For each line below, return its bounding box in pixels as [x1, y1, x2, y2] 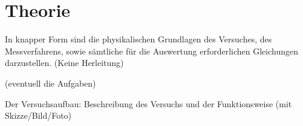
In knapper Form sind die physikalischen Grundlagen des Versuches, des [5, 33, 272, 45]
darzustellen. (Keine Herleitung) [5, 56, 124, 69]
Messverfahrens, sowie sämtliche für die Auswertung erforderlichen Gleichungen [5, 44, 298, 57]
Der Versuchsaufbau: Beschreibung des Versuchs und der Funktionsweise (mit [5, 97, 292, 110]
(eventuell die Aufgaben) [5, 76, 96, 89]
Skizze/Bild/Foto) [5, 109, 72, 122]
